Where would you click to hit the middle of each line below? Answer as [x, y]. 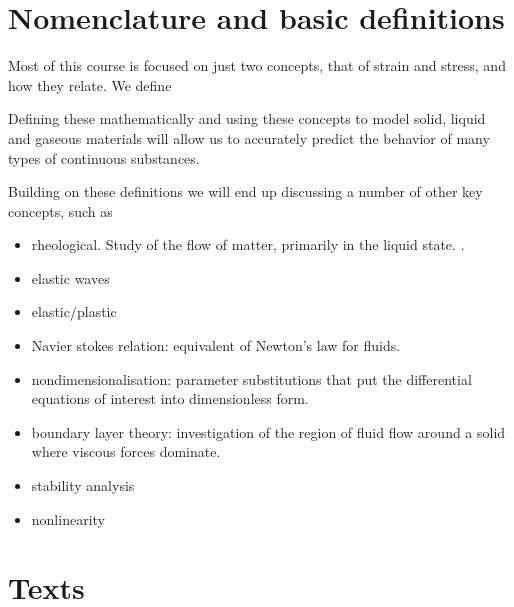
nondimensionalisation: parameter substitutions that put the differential [251, 378]
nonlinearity [68, 518]
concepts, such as [60, 210]
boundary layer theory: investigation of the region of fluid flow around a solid [268, 431]
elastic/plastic [74, 311]
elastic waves [70, 277]
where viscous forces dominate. [126, 451]
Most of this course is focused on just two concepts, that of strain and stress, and [257, 65]
